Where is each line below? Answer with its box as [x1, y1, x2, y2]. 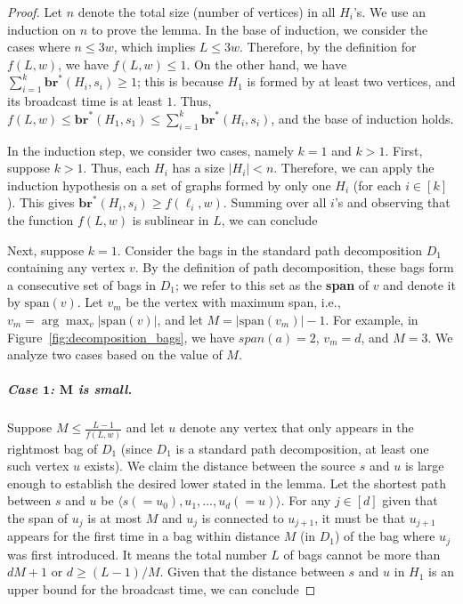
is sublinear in [132, 210, 209, 229]
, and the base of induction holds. [271, 109, 454, 127]
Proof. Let [7, 3, 62, 20]
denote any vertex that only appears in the [179, 418, 414, 437]
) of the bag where [335, 527, 435, 545]
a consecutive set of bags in [7, 275, 157, 294]
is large [404, 456, 444, 475]
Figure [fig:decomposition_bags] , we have [7, 327, 235, 346]
